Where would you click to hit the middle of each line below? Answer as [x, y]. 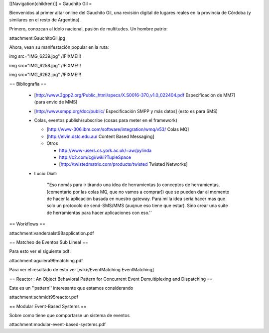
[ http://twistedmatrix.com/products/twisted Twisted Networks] [123, 164]
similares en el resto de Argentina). [45, 19]
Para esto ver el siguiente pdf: [40, 251]
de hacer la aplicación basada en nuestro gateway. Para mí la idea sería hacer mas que [136, 199]
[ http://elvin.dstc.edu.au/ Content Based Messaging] [100, 136]
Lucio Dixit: [46, 173]
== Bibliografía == [28, 84]
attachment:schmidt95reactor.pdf [44, 297]
